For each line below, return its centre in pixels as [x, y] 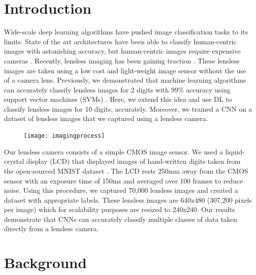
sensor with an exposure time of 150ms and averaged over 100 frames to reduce [124, 180]
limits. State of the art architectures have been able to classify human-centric [120, 41]
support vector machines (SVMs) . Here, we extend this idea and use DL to [118, 99]
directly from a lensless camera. [51, 229]
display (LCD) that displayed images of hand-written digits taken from [133, 161]
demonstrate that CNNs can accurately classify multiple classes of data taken [121, 219]
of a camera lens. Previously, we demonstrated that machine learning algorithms [125, 80]
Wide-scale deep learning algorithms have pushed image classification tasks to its [126, 32]
